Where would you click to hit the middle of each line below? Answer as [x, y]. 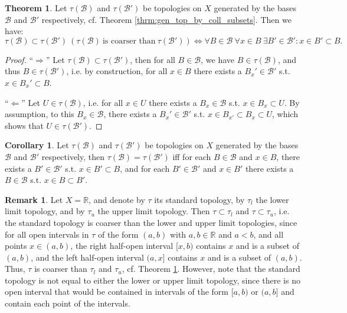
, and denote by [117, 199]
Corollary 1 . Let [37, 145]
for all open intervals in [47, 234]
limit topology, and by [45, 211]
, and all [269, 234]
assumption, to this [40, 114]
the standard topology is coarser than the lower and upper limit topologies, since [151, 222]
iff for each [192, 156]
